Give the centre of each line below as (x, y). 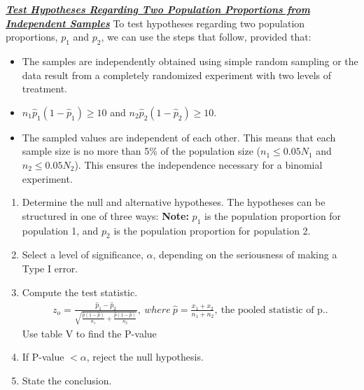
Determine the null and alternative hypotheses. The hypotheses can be (174, 202)
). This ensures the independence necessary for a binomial (198, 164)
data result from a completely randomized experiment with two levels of (177, 75)
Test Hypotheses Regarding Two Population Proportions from (158, 9)
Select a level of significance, (83, 255)
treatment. (45, 89)
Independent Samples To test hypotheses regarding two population (155, 23)
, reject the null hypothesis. (145, 357)
